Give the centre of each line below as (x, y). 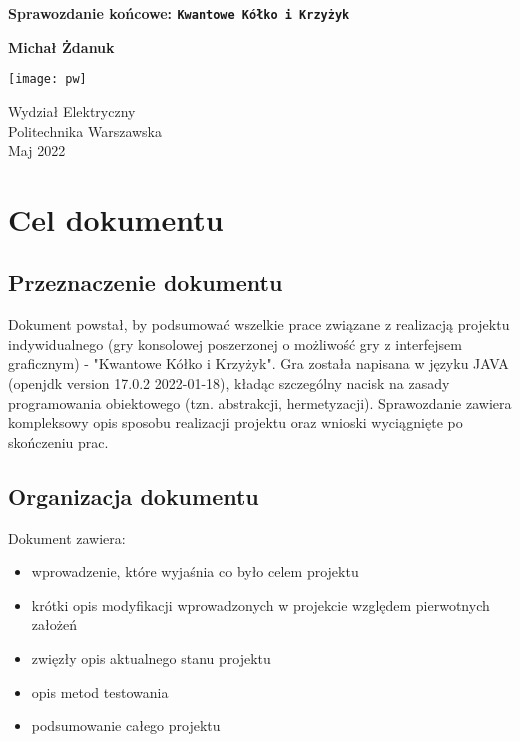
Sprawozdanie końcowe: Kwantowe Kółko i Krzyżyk (179, 13)
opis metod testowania (100, 691)
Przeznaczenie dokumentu (145, 282)
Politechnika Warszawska (85, 130)
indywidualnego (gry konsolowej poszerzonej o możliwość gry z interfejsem (235, 343)
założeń (54, 624)
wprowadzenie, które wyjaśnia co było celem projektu (195, 571)
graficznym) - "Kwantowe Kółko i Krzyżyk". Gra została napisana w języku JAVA (258, 363)
